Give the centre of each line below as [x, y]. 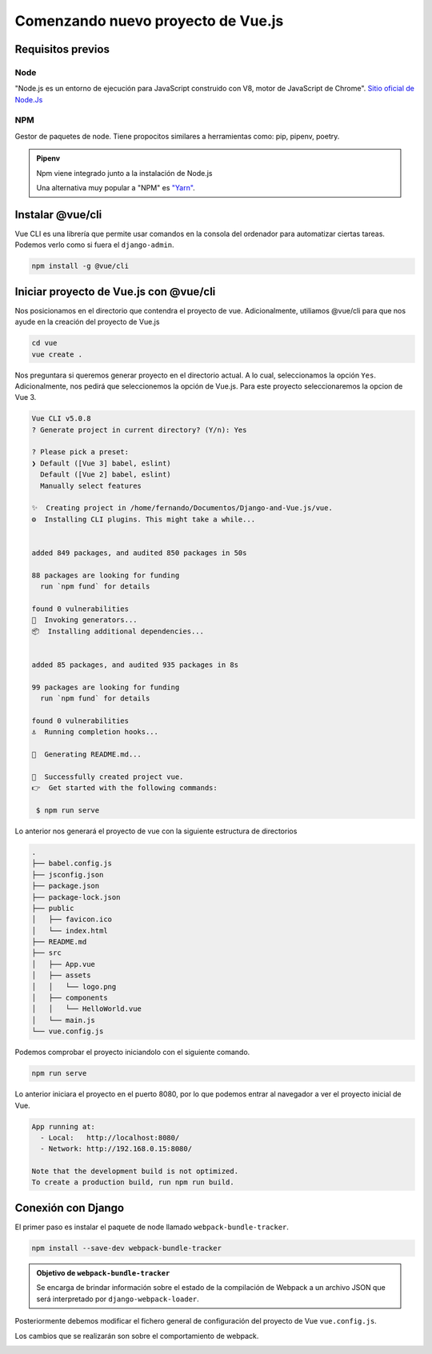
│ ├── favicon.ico [72, 919]
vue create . [57, 354]
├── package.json [66, 886]
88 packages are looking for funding [106, 575]
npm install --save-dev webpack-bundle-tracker [126, 1248]
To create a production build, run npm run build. [133, 1182]
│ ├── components [70, 998]
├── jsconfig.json [68, 875]
